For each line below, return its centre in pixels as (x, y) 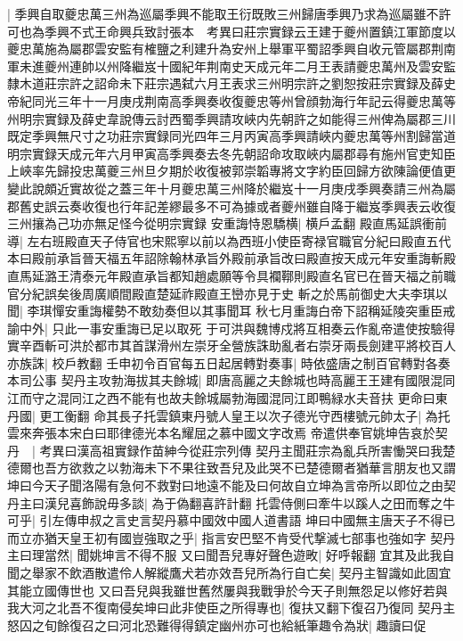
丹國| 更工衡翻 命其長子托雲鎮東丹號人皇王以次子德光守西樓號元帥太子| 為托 (229, 415)
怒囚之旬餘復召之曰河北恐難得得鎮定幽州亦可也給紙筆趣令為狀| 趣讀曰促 (217, 625)
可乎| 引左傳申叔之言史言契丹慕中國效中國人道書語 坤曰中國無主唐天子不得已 (231, 520)
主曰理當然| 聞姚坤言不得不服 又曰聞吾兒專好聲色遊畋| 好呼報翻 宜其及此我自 (231, 555)
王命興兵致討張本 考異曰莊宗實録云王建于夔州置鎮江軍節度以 (275, 31)
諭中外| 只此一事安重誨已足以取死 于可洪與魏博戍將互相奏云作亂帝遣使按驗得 (231, 328)
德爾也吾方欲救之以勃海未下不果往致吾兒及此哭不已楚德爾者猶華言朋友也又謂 (231, 468)
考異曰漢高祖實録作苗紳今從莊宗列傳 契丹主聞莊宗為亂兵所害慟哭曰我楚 (248, 450)
